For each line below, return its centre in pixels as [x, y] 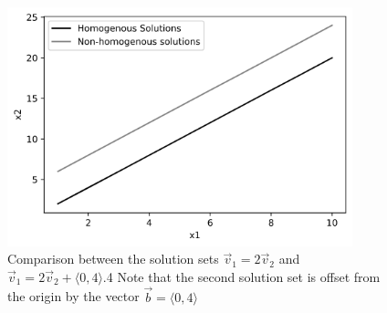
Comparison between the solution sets [113, 259]
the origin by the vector [73, 296]
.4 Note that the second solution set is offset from [241, 276]
